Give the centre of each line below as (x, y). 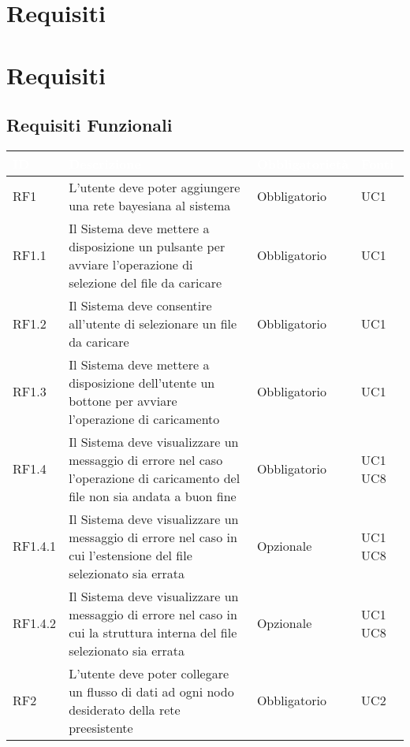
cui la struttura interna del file (153, 632)
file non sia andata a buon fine (153, 496)
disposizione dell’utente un (142, 382)
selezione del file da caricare (145, 282)
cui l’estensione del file (130, 555)
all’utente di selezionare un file (153, 323)
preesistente (101, 727)
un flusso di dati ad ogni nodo (151, 691)
